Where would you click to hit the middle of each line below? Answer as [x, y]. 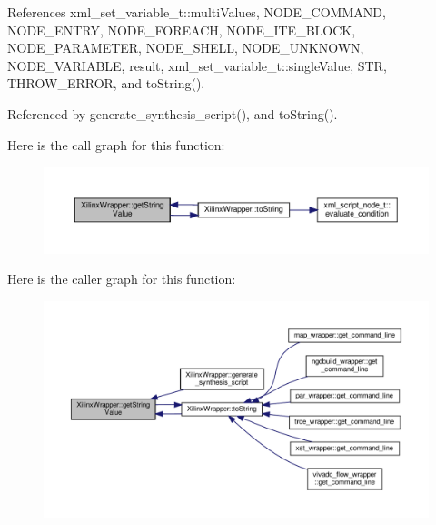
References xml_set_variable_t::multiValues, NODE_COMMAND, [197, 12]
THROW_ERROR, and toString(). [106, 83]
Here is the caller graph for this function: [122, 279]
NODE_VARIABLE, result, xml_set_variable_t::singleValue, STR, [197, 65]
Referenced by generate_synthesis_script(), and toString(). [173, 113]
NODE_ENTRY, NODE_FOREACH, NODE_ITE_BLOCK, [182, 30]
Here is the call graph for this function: [116, 144]
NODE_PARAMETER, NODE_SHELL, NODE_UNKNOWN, [186, 48]
